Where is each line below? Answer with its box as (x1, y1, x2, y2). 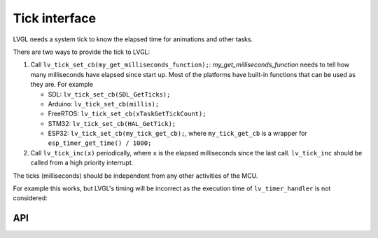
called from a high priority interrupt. (30, 158, 134, 167)
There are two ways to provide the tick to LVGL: (13, 48, 150, 56)
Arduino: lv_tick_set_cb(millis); (48, 99, 160, 108)
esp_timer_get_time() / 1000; (48, 139, 152, 147)
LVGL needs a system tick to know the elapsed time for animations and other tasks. (13, 35, 253, 43)
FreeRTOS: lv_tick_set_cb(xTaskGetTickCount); (48, 109, 206, 118)
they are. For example (30, 80, 94, 89)
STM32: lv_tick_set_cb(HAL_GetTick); (48, 119, 176, 127)
